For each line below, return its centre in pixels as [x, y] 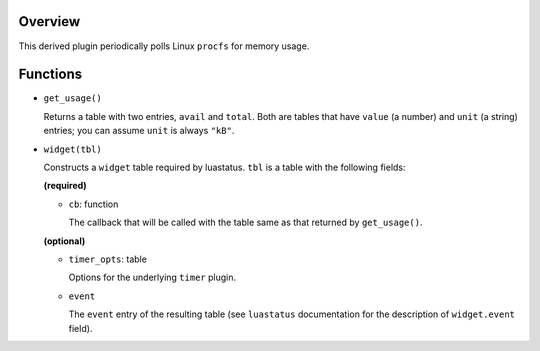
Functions [50, 74]
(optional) [64, 241]
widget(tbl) [72, 149]
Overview [49, 21]
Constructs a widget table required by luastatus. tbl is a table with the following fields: [224, 167]
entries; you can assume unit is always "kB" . [139, 131]
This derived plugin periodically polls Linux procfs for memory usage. [164, 46]
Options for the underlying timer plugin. [152, 277]
